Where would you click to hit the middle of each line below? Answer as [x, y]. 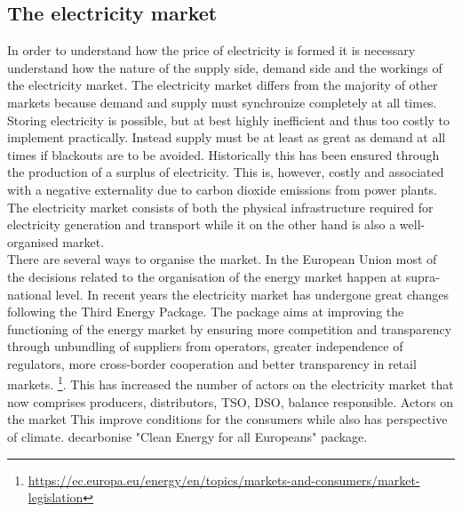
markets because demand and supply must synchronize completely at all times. [222, 102]
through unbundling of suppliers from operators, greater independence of [205, 346]
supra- [423, 276]
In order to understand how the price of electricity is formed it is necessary [211, 50]
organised [33, 241]
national [29, 294]
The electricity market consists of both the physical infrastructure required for [220, 207]
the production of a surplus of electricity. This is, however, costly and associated [226, 172]
